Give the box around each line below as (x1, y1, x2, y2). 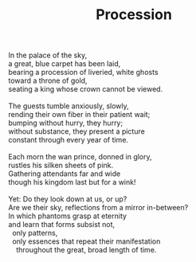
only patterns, (11, 229, 58, 238)
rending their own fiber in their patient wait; (8, 110, 151, 119)
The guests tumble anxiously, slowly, (8, 101, 129, 111)
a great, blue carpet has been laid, (8, 59, 121, 68)
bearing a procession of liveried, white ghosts (8, 68, 159, 77)
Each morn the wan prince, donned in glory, (8, 152, 153, 162)
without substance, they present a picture (8, 127, 145, 136)
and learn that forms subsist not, (8, 220, 116, 229)
